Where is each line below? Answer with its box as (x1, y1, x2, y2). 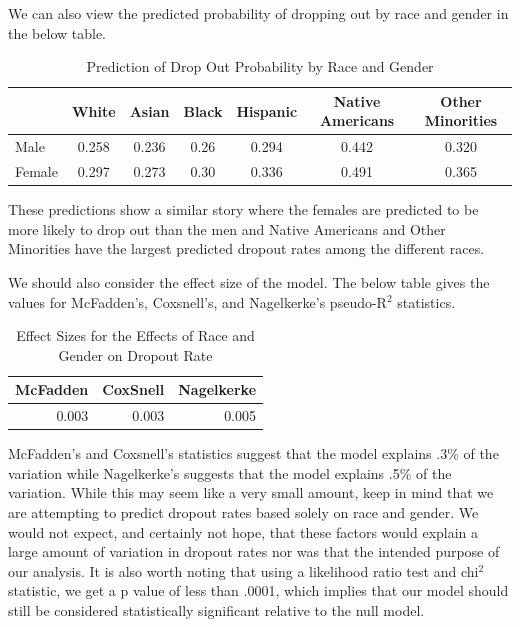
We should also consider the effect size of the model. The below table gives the (8, 271, 490, 292)
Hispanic (236, 100, 298, 121)
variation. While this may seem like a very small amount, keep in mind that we (8, 482, 494, 503)
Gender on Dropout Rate (58, 344, 213, 365)
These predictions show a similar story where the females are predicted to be (8, 199, 479, 220)
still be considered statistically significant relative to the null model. (8, 600, 425, 620)
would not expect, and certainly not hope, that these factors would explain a (8, 521, 479, 542)
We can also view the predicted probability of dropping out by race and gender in (8, 3, 509, 23)
